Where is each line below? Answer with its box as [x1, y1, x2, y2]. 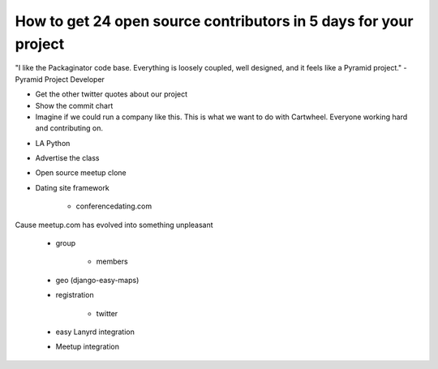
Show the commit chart [35, 101, 114, 110]
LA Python [35, 138, 71, 148]
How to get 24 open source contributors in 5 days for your [15, 12, 414, 30]
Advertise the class [35, 153, 100, 163]
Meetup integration [55, 341, 119, 352]
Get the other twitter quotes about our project [35, 89, 188, 99]
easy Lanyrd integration [55, 327, 135, 337]
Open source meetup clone [35, 168, 127, 178]
